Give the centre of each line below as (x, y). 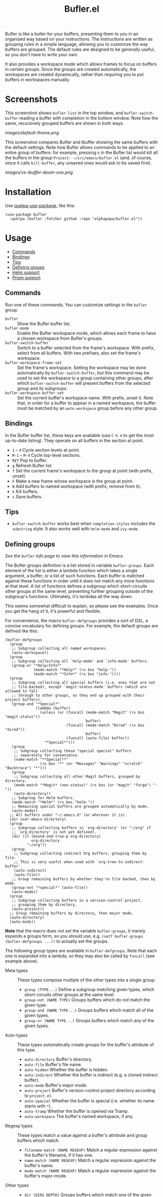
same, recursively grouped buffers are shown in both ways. (64, 124)
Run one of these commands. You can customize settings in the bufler (76, 305)
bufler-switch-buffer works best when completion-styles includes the (84, 524)
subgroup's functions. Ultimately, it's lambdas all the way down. (69, 597)
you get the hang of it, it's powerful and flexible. (53, 611)
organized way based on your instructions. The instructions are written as (79, 39)
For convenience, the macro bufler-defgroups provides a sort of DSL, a (77, 620)
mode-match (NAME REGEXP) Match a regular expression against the (90, 1171)
